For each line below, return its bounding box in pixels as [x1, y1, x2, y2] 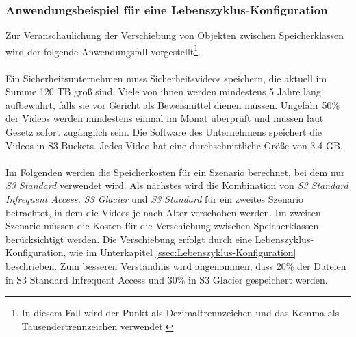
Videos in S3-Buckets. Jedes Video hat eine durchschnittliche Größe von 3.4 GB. [5, 138, 343, 152]
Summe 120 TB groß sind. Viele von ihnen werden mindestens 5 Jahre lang [5, 84, 321, 99]
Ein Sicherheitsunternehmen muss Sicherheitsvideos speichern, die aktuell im [5, 71, 327, 85]
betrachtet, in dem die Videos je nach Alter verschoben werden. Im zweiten [5, 205, 321, 219]
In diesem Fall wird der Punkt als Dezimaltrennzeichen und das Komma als [21, 305, 340, 320]
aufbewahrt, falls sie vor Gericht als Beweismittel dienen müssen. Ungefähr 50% [5, 97, 340, 112]
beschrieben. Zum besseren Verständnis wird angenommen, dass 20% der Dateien [5, 258, 346, 273]
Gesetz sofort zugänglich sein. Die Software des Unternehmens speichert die [5, 125, 322, 139]
